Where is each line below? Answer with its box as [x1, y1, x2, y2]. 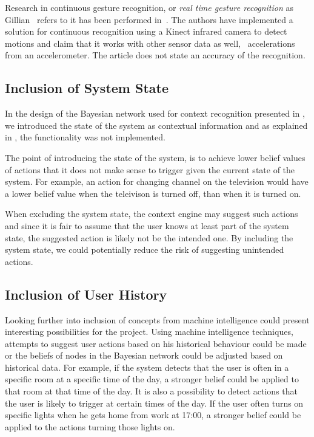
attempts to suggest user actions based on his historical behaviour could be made [5, 337, 307, 349]
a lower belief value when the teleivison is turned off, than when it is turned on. [5, 187, 301, 199]
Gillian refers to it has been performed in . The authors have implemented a [5, 13, 293, 26]
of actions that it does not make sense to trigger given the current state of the [5, 163, 295, 176]
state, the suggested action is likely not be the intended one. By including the [5, 231, 293, 244]
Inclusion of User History [5, 284, 167, 303]
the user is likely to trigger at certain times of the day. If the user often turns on [5, 396, 304, 409]
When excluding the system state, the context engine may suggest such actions [5, 207, 298, 220]
